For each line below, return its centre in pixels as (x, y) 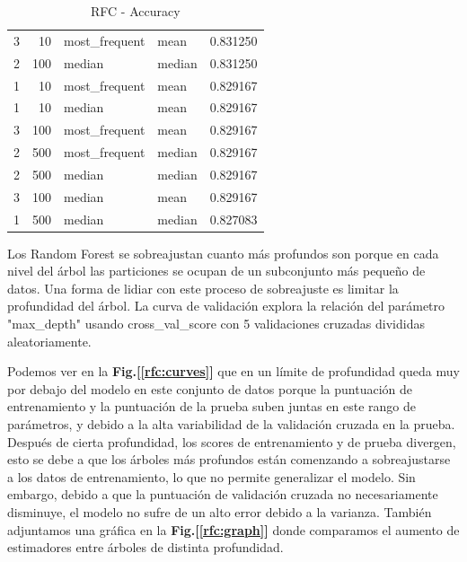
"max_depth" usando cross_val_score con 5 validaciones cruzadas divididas (216, 324)
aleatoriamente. (49, 341)
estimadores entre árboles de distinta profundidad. (145, 547)
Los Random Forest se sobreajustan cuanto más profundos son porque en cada (223, 253)
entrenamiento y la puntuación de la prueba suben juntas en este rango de (211, 406)
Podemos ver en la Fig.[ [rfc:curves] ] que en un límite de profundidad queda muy (233, 371)
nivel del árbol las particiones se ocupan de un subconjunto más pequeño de (216, 271)
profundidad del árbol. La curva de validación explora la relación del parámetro (226, 306)
